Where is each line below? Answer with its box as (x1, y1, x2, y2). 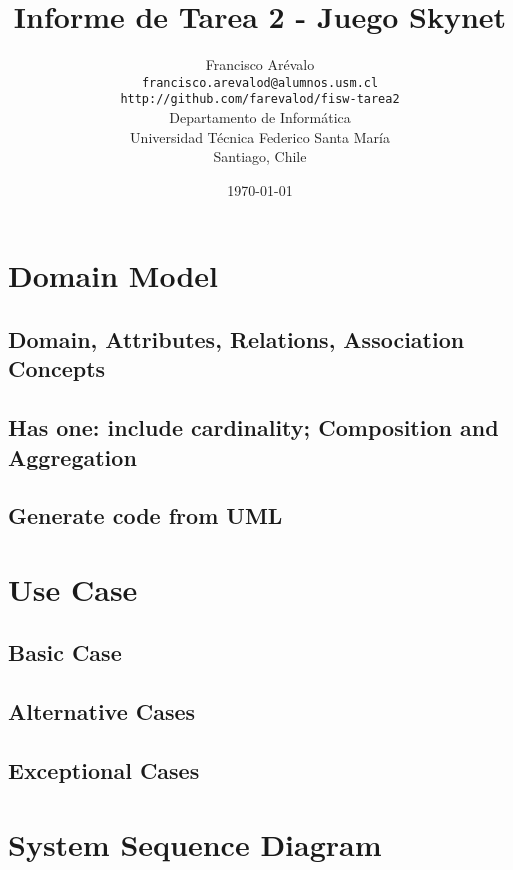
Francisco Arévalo (205, 54, 315, 75)
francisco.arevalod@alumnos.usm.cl (141, 75, 379, 90)
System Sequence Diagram (8, 823, 382, 864)
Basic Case (8, 637, 122, 668)
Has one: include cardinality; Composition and (8, 412, 499, 443)
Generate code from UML (8, 500, 283, 531)
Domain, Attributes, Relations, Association (8, 323, 465, 354)
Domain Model (8, 255, 218, 296)
